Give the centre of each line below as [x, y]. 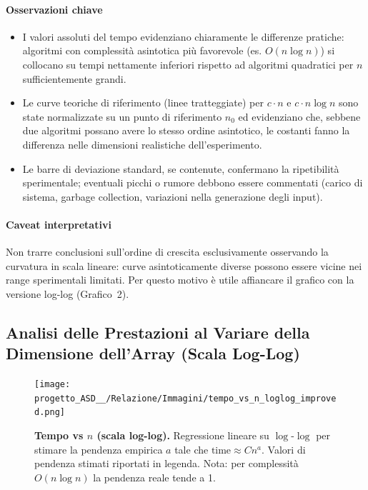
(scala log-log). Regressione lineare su [183, 435]
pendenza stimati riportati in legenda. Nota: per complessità [166, 463]
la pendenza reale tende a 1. [154, 477]
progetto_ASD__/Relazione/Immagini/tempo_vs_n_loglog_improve [185, 398]
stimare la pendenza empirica [99, 449]
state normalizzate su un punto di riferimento [122, 116]
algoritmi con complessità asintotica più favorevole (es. [142, 50]
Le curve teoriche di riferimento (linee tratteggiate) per [143, 102]
